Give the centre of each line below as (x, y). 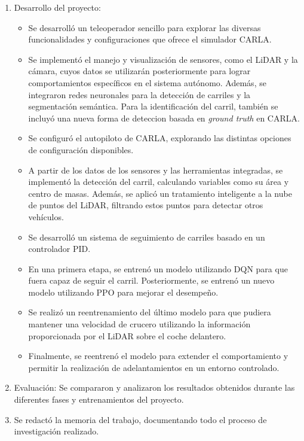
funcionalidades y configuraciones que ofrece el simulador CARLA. (150, 39)
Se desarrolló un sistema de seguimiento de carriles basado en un (147, 237)
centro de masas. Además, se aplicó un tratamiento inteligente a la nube (160, 193)
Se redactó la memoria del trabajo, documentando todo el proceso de (140, 419)
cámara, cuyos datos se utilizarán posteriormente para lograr (139, 71)
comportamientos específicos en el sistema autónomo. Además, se (147, 82)
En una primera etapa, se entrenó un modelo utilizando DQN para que (158, 268)
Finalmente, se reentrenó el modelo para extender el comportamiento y (158, 356)
